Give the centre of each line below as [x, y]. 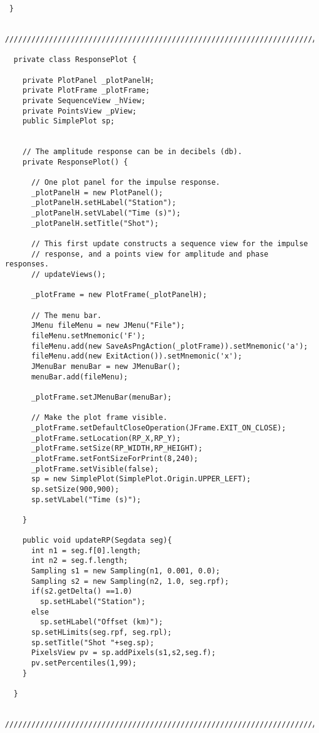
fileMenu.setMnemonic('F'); [88, 336]
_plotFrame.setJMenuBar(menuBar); [102, 397]
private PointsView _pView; [79, 111]
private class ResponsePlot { [75, 60]
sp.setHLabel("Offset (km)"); [102, 622]
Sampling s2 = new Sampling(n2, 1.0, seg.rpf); [130, 581]
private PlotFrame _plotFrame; [86, 91]
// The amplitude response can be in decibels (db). [132, 152]
